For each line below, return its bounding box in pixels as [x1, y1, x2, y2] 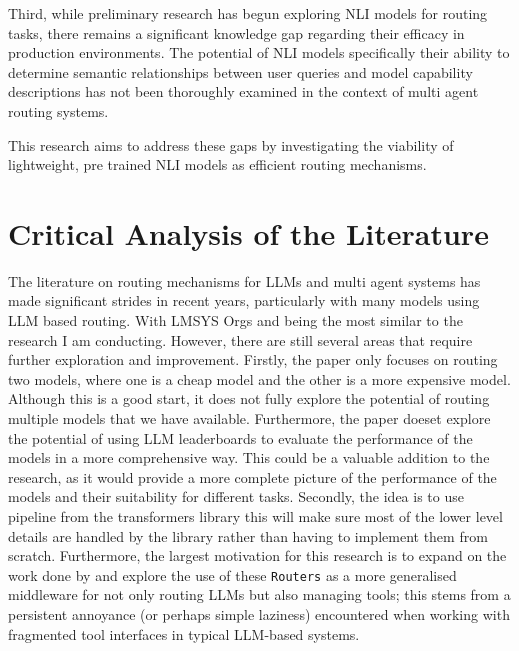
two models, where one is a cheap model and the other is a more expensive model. [8, 368, 511, 389]
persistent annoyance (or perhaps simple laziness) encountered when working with [8, 604, 510, 625]
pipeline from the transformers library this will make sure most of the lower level [8, 506, 503, 526]
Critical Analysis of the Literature [8, 212, 489, 253]
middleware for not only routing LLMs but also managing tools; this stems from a [8, 584, 511, 605]
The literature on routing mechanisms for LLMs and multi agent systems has [8, 270, 481, 291]
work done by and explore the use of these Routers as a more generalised [8, 564, 457, 585]
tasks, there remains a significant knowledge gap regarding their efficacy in [8, 22, 465, 43]
